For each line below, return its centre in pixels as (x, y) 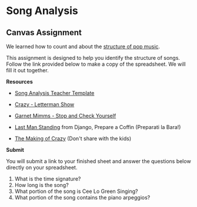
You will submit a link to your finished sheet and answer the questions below (98, 161)
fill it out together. (27, 70)
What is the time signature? (48, 179)
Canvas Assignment (44, 33)
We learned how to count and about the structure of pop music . (83, 46)
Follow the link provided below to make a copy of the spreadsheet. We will (96, 64)
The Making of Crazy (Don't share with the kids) (73, 138)
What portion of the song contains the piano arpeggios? (82, 197)
